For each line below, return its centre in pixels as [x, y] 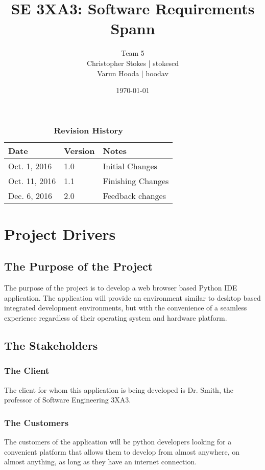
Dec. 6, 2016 [30, 195]
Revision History [88, 130]
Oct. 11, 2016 [32, 181]
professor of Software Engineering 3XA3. [68, 400]
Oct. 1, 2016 [30, 166]
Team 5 [133, 53]
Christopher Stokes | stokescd [133, 63]
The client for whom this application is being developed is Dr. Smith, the [119, 389]
